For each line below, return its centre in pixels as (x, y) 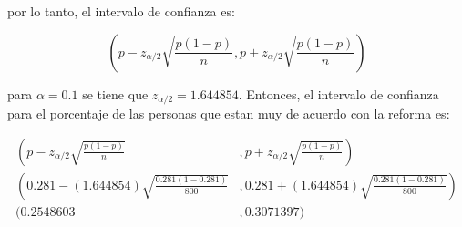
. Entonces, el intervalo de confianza (339, 93)
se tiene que (115, 93)
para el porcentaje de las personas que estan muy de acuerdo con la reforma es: (229, 113)
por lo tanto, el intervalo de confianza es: (121, 11)
